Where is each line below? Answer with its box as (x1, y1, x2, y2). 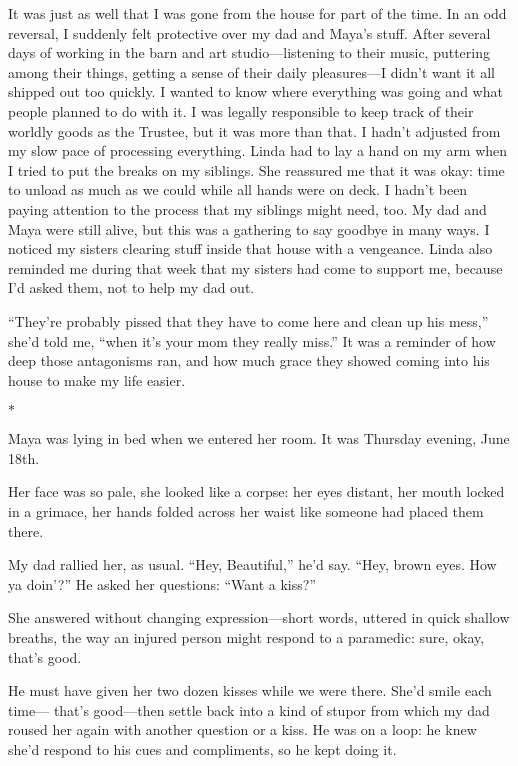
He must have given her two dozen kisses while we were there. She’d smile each (8, 680, 492, 701)
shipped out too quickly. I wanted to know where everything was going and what (8, 81, 503, 102)
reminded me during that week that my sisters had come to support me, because (8, 257, 503, 278)
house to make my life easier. (8, 369, 186, 390)
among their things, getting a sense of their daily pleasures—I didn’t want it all (8, 61, 496, 82)
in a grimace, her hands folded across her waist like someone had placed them (8, 501, 484, 522)
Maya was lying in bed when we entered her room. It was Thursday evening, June (8, 428, 510, 449)
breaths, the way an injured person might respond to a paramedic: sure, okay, (8, 627, 485, 648)
